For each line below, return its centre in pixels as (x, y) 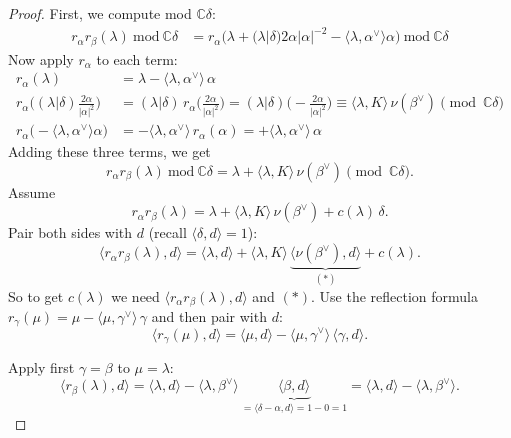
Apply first (41, 366)
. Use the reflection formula (394, 295)
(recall (167, 232)
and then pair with (209, 315)
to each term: (137, 58)
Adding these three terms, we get (109, 151)
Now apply (41, 58)
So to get (36, 295)
